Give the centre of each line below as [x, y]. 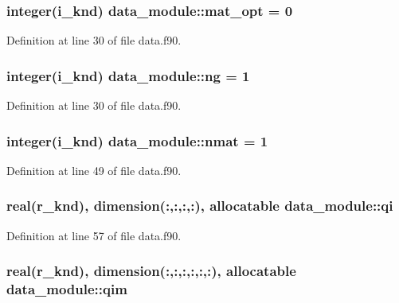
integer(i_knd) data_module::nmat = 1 [137, 140]
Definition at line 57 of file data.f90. [94, 235]
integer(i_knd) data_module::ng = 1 [128, 75]
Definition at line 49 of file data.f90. [94, 170]
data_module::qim [67, 289]
